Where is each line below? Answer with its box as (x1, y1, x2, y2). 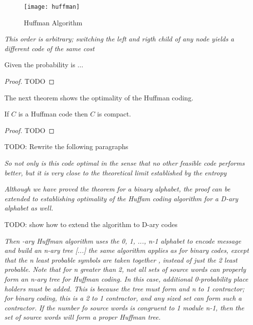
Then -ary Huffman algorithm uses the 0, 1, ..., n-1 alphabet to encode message (4, 235, 241, 246)
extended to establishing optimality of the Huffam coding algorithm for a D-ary (4, 193, 238, 203)
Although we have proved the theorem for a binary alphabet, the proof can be (4, 184, 231, 194)
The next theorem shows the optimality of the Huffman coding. (4, 92, 194, 102)
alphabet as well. (4, 203, 54, 213)
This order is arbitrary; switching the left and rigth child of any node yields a (4, 34, 235, 44)
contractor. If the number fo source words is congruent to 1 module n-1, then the (4, 302, 244, 312)
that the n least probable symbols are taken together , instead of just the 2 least (4, 254, 237, 265)
